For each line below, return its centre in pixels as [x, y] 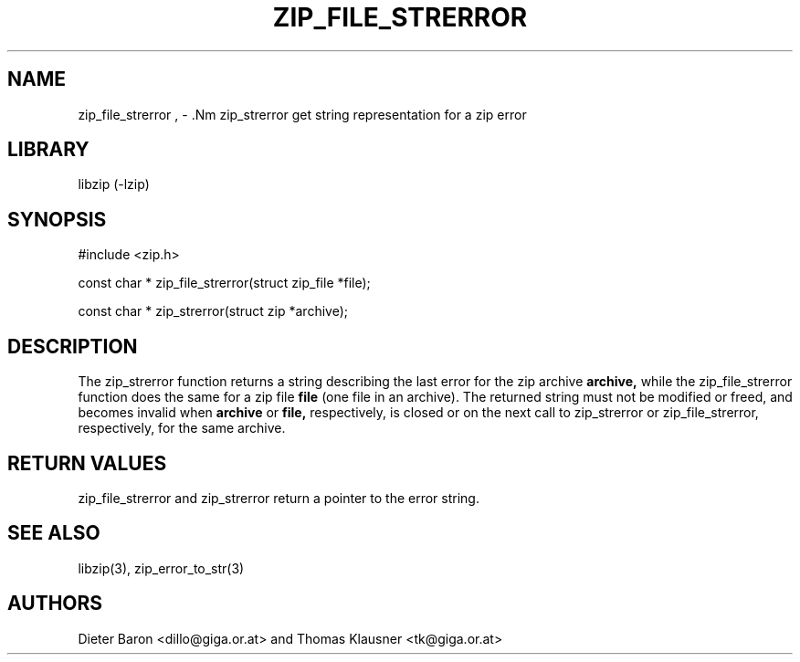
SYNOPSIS [57, 219]
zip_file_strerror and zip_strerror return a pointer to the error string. [279, 498]
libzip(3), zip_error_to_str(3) [161, 568]
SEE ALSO [54, 533]
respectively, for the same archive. [182, 428]
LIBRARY [48, 150]
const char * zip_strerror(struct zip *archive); [213, 311]
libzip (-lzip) [114, 184]
